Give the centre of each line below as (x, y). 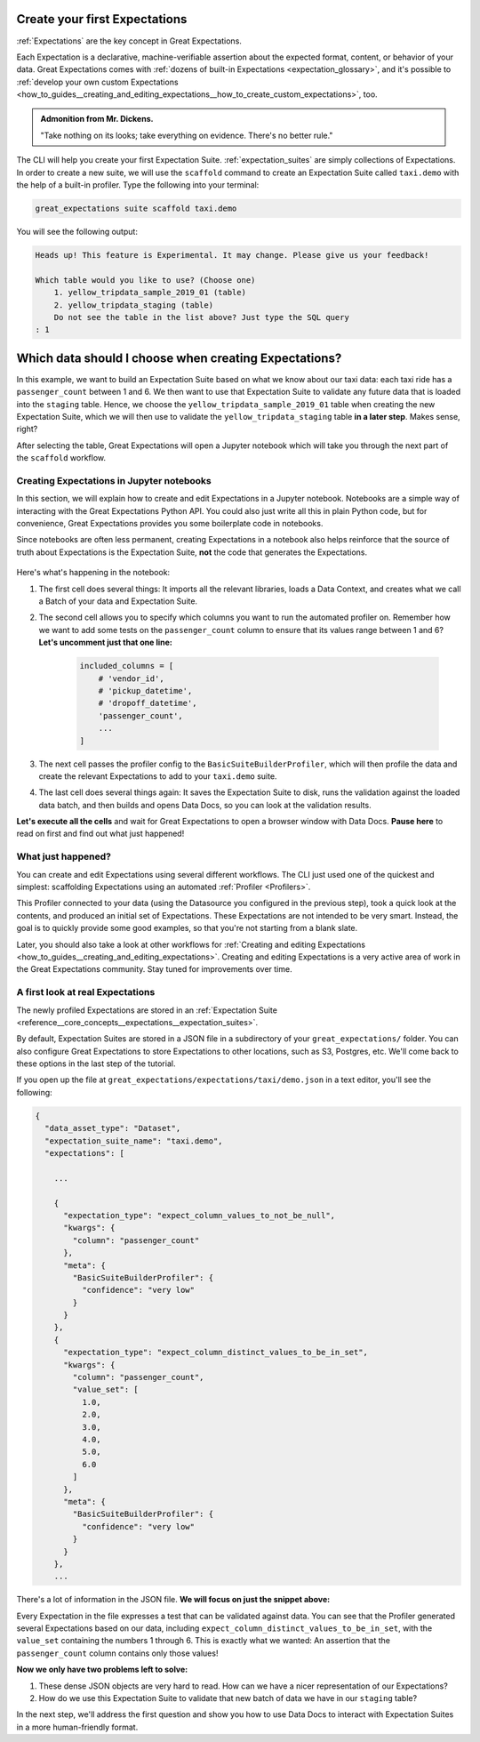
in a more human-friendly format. (77, 1727)
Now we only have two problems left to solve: (102, 1670)
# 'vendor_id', (131, 678)
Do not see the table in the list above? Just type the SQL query (202, 317)
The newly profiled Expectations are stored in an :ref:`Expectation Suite (147, 1010)
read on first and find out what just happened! (100, 834)
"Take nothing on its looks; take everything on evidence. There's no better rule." (187, 135)
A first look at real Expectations (86, 992)
